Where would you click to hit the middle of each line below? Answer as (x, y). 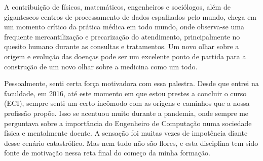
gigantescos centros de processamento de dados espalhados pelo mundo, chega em (130, 16)
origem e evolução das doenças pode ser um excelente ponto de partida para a (125, 56)
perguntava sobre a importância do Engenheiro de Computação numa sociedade (128, 123)
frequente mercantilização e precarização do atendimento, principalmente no (122, 36)
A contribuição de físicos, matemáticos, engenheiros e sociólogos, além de (117, 7)
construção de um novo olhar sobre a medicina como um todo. (101, 66)
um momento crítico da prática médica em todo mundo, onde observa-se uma (124, 27)
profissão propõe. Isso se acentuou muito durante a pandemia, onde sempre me (126, 113)
